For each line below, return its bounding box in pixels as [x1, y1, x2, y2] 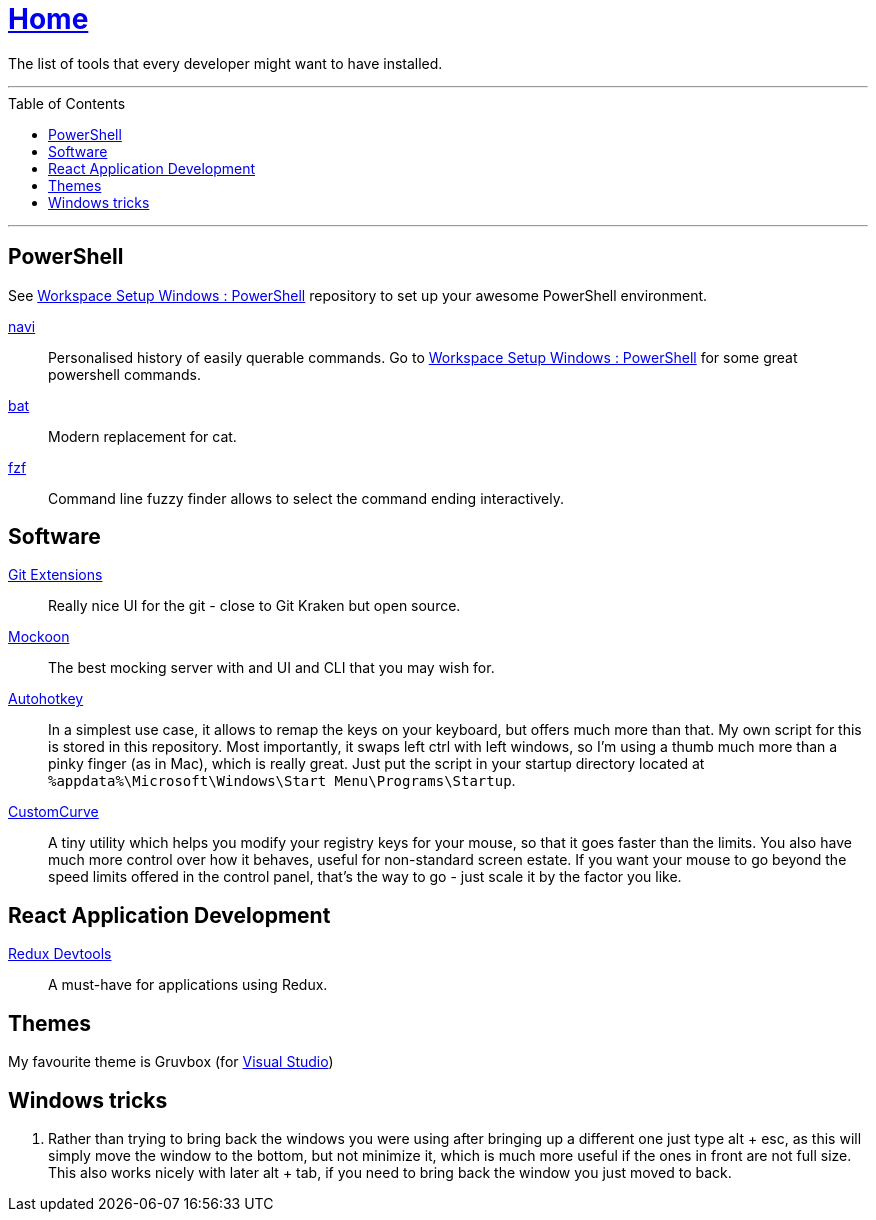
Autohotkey [8, 690, 84, 708]
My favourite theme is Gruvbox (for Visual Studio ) [8, 1053, 334, 1071]
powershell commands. [48, 365, 201, 383]
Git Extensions [8, 566, 103, 584]
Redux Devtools [8, 945, 112, 963]
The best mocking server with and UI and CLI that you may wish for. [48, 659, 495, 677]
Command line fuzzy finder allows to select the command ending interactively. [48, 489, 565, 507]
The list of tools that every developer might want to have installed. [8, 54, 443, 72]
